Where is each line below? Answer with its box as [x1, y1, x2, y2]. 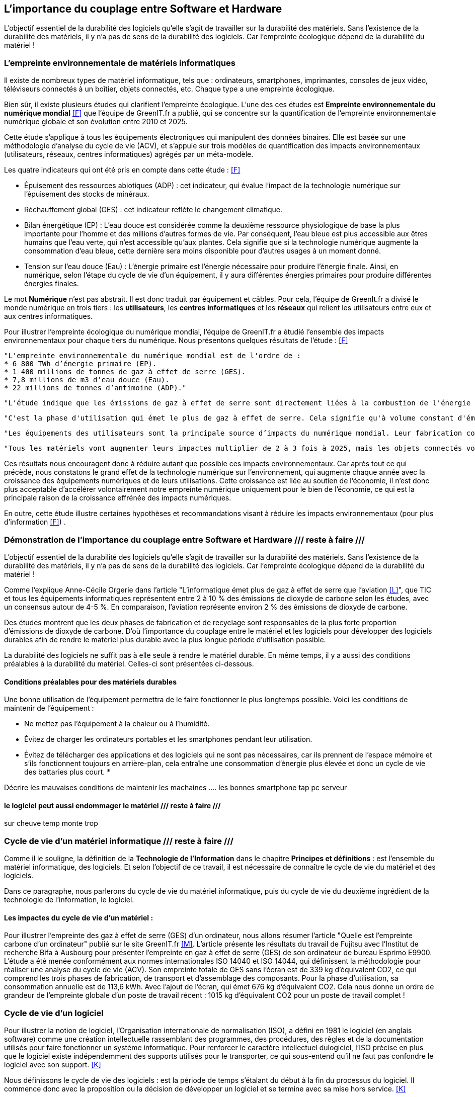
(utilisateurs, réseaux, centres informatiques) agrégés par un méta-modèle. [4, 150, 254, 159]
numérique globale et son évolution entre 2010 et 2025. [4, 117, 188, 126]
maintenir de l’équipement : [4, 704, 94, 713]
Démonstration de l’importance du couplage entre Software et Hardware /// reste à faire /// [4, 534, 365, 545]
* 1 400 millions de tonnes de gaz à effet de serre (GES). [4, 368, 246, 376]
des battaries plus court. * [24, 768, 111, 777]
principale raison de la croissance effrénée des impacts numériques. [4, 493, 231, 502]
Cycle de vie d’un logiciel [4, 1007, 104, 1018]
